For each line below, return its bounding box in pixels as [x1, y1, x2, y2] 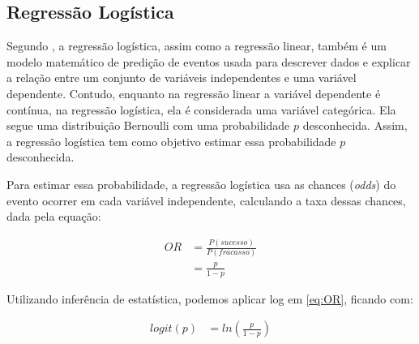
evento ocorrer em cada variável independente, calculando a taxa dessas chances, [6, 191, 406, 209]
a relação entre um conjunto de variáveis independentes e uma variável [6, 69, 357, 86]
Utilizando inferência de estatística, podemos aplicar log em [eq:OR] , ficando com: [6, 290, 413, 307]
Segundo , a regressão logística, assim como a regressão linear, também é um [6, 37, 387, 54]
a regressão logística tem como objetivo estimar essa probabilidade [6, 132, 336, 149]
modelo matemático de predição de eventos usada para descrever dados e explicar [6, 53, 411, 70]
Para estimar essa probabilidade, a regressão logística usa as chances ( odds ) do [6, 175, 396, 192]
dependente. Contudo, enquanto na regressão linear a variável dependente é [6, 84, 381, 101]
